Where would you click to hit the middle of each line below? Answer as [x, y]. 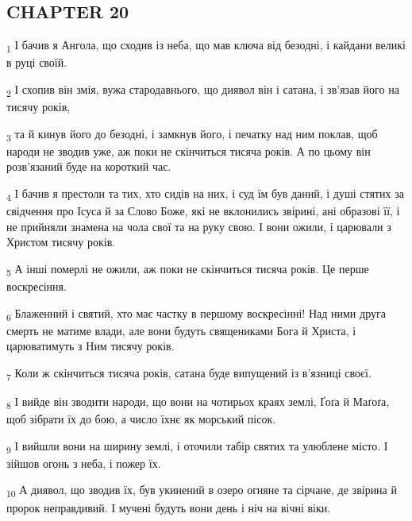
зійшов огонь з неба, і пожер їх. [84, 463]
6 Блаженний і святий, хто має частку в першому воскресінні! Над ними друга [196, 314]
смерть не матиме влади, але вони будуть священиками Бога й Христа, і [181, 330]
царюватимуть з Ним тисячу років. [90, 346]
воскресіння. [37, 286]
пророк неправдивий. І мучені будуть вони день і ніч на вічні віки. [169, 507]
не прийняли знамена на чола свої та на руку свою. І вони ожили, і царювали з [199, 226]
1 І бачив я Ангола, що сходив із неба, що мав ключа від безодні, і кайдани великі [206, 46]
